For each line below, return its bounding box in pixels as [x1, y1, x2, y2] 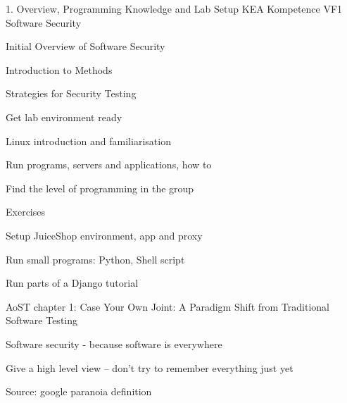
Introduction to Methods [6, 62, 113, 77]
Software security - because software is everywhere [6, 336, 222, 351]
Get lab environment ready [6, 109, 122, 124]
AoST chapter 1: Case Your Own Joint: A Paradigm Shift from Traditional [6, 299, 329, 314]
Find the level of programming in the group [6, 180, 194, 195]
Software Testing [6, 313, 78, 328]
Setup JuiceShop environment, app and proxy [6, 228, 203, 242]
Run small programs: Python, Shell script [6, 252, 185, 266]
